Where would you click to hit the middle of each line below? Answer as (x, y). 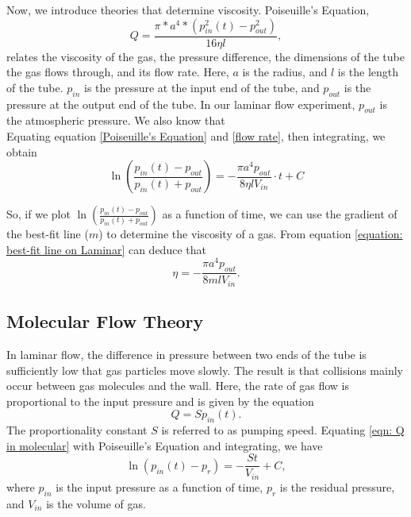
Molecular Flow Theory (105, 321)
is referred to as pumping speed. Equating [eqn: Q (283, 430)
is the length (368, 72)
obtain (22, 151)
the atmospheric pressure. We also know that (116, 120)
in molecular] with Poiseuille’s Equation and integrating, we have (165, 445)
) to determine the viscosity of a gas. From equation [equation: (251, 234)
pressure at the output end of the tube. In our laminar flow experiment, (181, 104)
